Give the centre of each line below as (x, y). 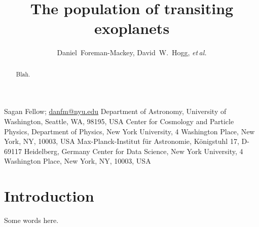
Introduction (49, 196)
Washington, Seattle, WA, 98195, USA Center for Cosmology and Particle (119, 121)
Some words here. (31, 220)
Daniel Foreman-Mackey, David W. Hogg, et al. (132, 52)
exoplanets (132, 28)
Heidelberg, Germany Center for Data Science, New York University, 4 (134, 151)
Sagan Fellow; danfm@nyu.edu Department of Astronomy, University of (115, 111)
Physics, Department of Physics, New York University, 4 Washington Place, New (129, 131)
